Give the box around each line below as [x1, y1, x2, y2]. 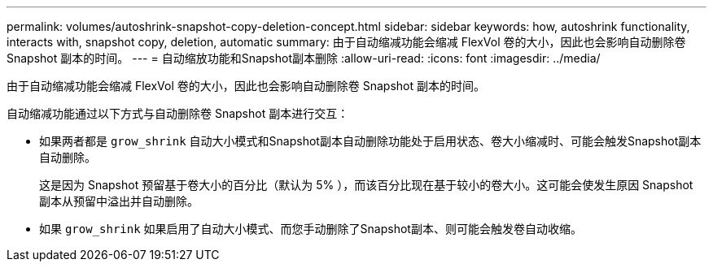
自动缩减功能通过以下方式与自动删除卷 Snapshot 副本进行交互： [7, 106, 349, 120]
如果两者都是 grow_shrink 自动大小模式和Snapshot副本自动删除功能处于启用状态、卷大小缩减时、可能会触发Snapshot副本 [39, 134, 702, 148]
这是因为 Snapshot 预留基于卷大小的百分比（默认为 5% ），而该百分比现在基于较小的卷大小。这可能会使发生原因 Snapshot [39, 178, 693, 192]
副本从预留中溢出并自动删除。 [39, 194, 199, 208]
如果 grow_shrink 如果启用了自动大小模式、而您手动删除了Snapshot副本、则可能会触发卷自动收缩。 [39, 222, 582, 236]
